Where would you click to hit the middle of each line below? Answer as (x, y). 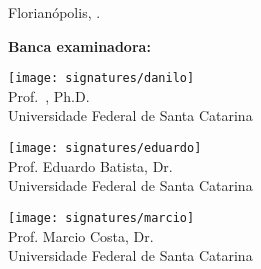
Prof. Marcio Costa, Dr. (81, 235)
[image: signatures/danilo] (101, 78)
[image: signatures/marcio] (101, 217)
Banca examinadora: (79, 45)
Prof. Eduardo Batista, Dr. (90, 165)
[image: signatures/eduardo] (105, 148)
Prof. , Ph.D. (49, 95)
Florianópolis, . (54, 12)
